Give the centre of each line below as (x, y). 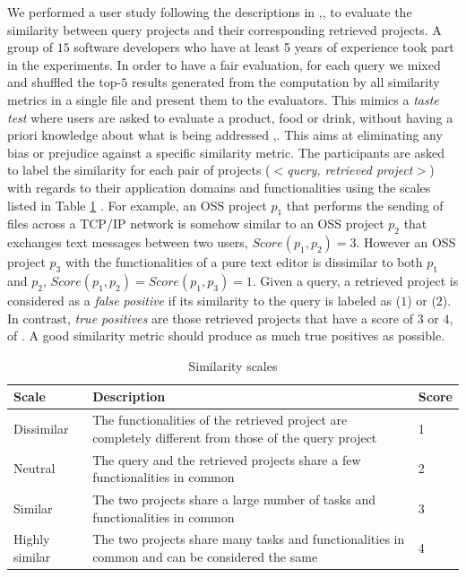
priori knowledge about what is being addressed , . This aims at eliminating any (225, 135)
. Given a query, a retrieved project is (355, 280)
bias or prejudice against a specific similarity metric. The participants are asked (226, 152)
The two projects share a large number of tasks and (234, 499)
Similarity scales (233, 365)
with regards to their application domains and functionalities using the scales (219, 187)
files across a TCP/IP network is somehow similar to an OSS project (196, 224)
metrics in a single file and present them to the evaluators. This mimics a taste (223, 99)
